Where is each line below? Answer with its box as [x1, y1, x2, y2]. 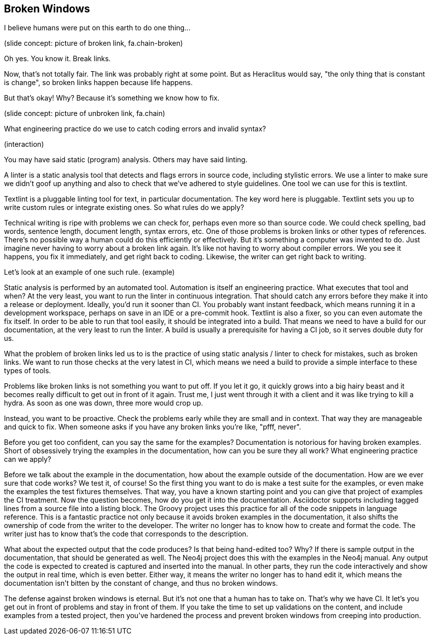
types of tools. [4, 366, 51, 375]
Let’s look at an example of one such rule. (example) [4, 268, 175, 277]
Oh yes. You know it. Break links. [4, 54, 111, 63]
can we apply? [4, 455, 51, 464]
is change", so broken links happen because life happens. [4, 78, 193, 87]
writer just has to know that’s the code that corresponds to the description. [4, 530, 249, 538]
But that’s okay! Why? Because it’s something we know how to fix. [4, 94, 220, 103]
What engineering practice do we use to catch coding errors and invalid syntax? [4, 124, 266, 133]
